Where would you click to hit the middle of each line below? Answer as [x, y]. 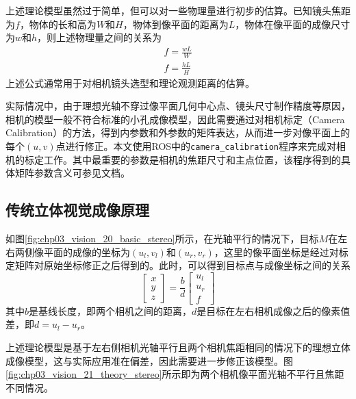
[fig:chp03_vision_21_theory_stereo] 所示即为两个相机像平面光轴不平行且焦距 [175, 374]
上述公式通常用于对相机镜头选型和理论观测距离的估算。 [130, 82]
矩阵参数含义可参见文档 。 [72, 173]
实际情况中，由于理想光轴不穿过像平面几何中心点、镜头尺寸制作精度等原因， [178, 106]
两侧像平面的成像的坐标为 [72, 252]
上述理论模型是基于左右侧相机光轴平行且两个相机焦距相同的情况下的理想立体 [178, 347]
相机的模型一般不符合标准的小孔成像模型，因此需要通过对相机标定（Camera [175, 119]
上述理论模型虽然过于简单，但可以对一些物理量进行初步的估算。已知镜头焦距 [178, 10]
